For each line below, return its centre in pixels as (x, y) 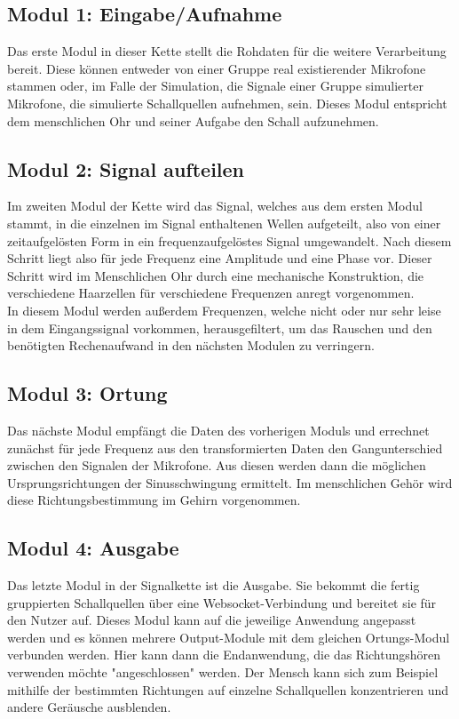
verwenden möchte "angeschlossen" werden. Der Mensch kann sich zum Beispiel (223, 672)
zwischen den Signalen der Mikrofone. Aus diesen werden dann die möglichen (217, 465)
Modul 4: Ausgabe (93, 548)
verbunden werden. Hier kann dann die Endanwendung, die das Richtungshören (224, 655)
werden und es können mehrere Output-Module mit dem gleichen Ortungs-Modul (229, 637)
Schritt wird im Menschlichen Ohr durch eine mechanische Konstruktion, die (216, 275)
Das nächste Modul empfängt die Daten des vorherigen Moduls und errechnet (218, 430)
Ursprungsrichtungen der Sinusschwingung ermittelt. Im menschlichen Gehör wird (230, 482)
